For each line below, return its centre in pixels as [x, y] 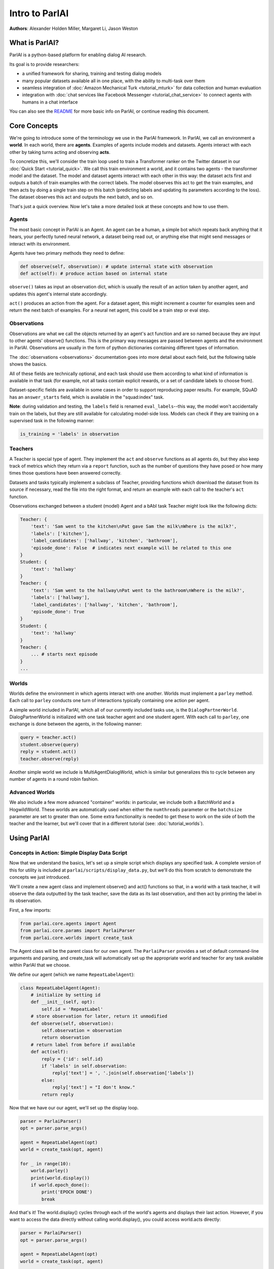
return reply [58, 1094]
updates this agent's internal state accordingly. [58, 294]
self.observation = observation [81, 1031]
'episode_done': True [58, 612]
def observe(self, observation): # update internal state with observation [116, 266]
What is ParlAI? [34, 43]
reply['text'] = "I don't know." [94, 1087]
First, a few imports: [30, 910]
